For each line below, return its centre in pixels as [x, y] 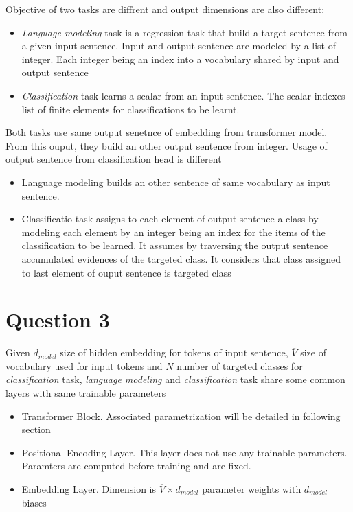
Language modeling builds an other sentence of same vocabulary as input [176, 182]
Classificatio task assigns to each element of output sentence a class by [170, 219]
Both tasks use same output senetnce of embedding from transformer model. [167, 132]
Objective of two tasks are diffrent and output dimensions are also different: [165, 9]
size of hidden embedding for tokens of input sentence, [174, 352]
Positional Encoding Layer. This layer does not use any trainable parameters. [184, 452]
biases [34, 502]
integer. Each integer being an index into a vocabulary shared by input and [180, 59]
